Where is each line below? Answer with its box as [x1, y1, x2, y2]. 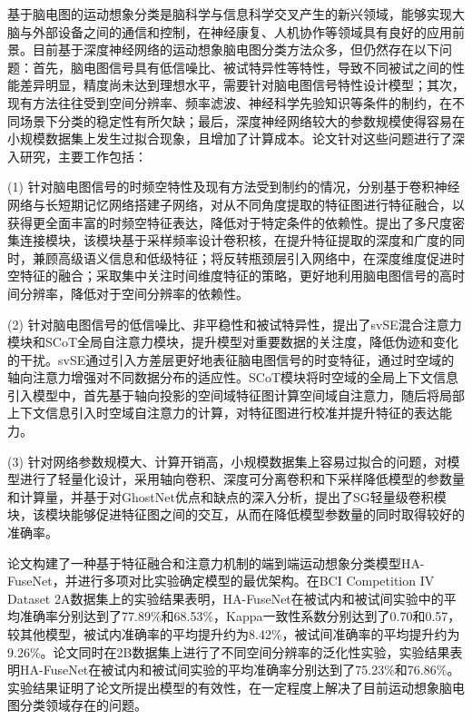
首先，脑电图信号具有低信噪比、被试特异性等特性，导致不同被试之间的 [32, 57, 452, 76]
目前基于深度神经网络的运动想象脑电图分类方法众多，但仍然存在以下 [32, 40, 439, 59]
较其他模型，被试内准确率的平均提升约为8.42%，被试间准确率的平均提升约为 [7, 625, 460, 643]
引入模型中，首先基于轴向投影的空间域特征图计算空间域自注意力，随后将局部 [7, 385, 465, 404]
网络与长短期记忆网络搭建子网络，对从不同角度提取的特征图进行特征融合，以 [7, 194, 465, 213]
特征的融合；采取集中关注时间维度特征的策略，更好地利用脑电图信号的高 [19, 266, 452, 285]
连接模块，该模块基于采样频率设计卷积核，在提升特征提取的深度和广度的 [19, 231, 452, 250]
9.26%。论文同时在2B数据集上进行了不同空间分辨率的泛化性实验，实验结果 [7, 642, 450, 661]
